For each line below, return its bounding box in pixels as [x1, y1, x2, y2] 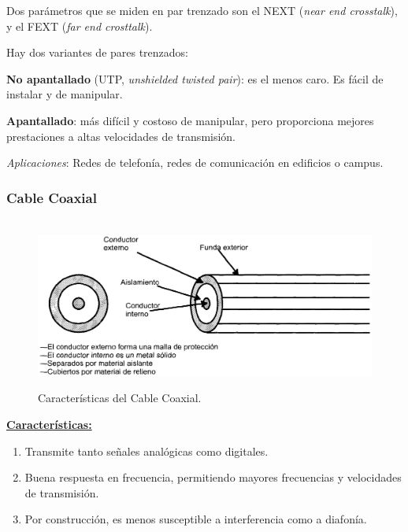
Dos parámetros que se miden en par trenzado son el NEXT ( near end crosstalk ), [6, 2, 398, 18]
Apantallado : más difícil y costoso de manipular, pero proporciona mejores [6, 112, 374, 128]
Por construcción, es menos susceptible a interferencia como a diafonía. [24, 511, 367, 527]
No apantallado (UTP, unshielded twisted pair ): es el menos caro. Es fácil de [6, 70, 384, 87]
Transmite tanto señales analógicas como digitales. [24, 442, 269, 459]
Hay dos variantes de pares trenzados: [6, 44, 189, 61]
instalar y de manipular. [6, 86, 123, 102]
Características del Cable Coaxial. [38, 390, 202, 406]
